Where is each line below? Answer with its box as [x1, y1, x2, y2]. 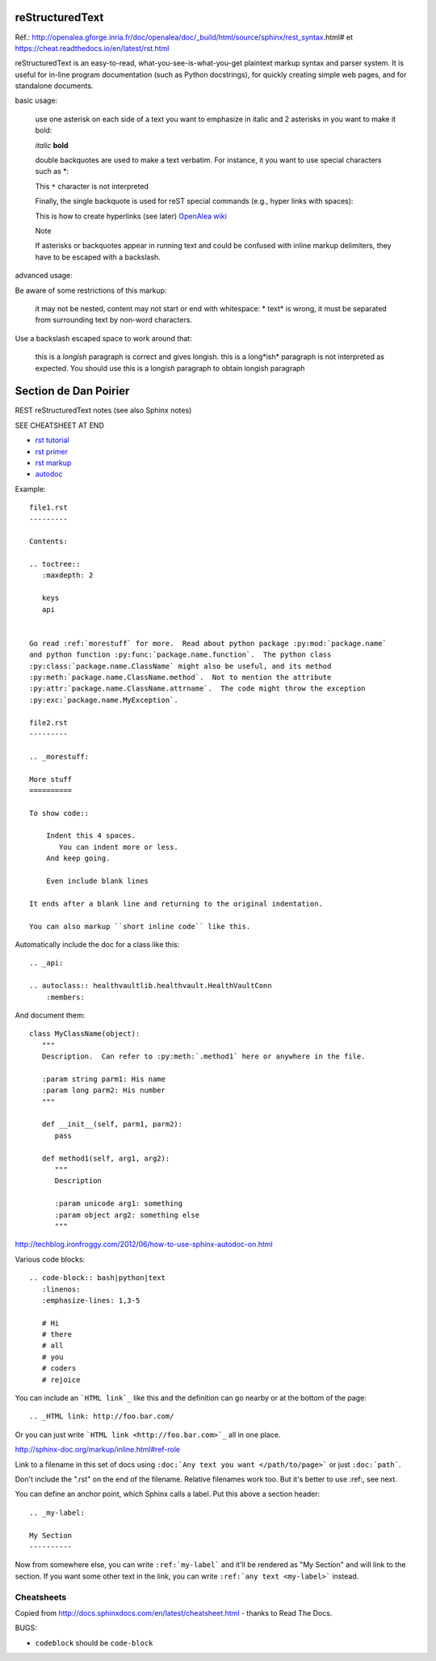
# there [41, 1330, 73, 1339]
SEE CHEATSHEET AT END [15, 421, 105, 430]
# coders [41, 1363, 77, 1373]
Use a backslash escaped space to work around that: [15, 333, 193, 343]
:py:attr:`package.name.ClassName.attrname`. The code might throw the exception [29, 684, 366, 693]
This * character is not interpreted [35, 181, 149, 191]
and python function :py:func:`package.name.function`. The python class [29, 650, 332, 659]
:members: [45, 992, 85, 1002]
